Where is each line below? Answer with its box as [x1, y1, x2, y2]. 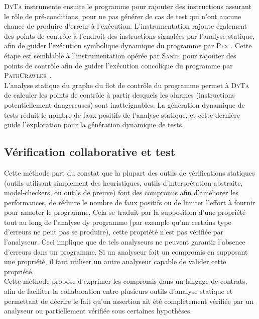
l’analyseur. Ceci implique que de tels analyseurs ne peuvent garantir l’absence [4, 236, 245, 247]
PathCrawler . [4, 70, 52, 81]
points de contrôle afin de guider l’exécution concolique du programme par [4, 60, 233, 70]
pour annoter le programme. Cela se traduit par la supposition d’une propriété [4, 207, 246, 217]
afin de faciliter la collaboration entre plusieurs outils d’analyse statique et [4, 286, 233, 296]
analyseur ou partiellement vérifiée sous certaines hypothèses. [4, 305, 192, 316]
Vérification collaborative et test [4, 144, 176, 159]
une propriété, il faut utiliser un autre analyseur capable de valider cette [4, 256, 226, 267]
